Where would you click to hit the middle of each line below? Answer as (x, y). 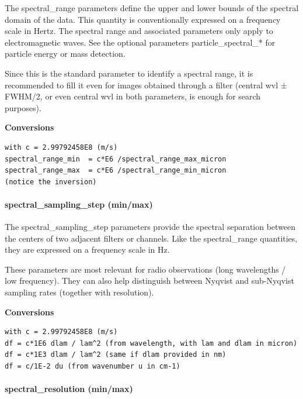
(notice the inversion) (51, 182)
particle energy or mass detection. (65, 54)
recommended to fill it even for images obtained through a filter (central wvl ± (146, 85)
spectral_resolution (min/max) (69, 389)
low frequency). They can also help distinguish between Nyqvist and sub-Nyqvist (149, 281)
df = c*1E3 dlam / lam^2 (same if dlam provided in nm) (116, 355)
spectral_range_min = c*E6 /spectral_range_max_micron (116, 159)
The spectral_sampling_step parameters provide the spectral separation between (150, 227)
